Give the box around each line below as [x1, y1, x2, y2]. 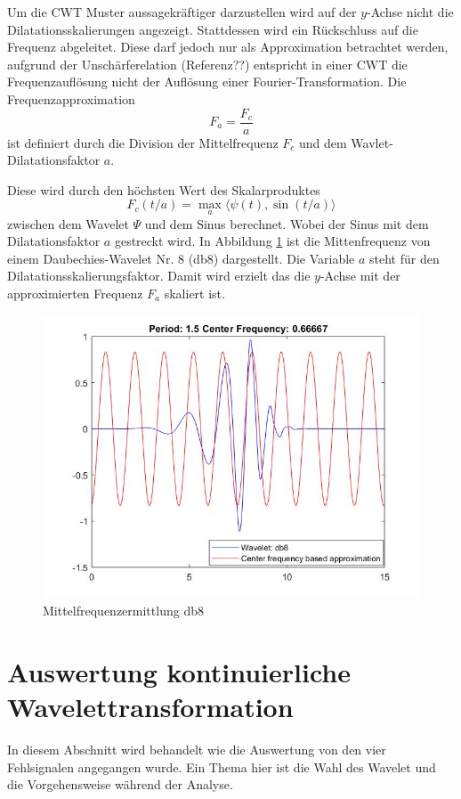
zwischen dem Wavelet [7, 214, 129, 232]
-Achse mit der [319, 266, 400, 285]
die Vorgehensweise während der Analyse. [7, 775, 233, 794]
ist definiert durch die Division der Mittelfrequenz [7, 133, 279, 151]
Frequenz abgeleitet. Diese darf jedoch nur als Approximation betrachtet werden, [7, 37, 449, 56]
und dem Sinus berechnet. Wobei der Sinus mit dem [144, 214, 429, 232]
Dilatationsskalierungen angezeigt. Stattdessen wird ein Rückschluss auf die [7, 20, 418, 38]
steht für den [369, 249, 440, 267]
